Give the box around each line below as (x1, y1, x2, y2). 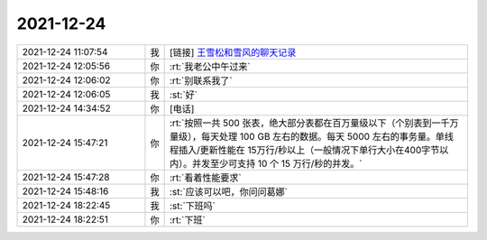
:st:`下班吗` (170, 199, 216, 212)
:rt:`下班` (170, 213, 207, 226)
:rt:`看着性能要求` (170, 171, 243, 184)
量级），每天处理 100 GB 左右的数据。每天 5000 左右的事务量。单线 (170, 130, 455, 143)
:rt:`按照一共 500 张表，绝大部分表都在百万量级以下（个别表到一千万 (170, 116, 459, 129)
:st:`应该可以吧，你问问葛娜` (170, 185, 289, 198)
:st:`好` (170, 88, 198, 101)
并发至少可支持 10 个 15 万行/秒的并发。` (192, 157, 363, 170)
